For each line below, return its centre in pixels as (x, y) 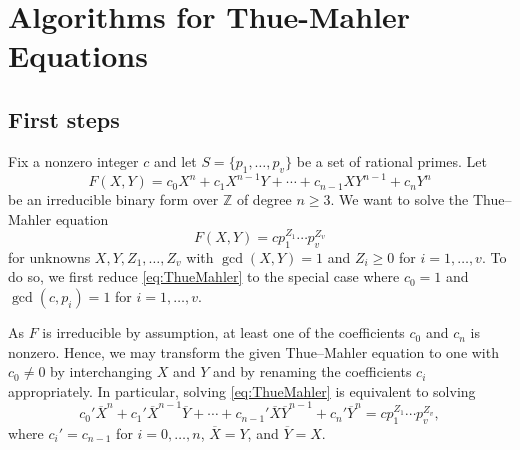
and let (175, 160)
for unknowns (49, 256)
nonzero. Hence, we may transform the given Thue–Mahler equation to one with (253, 351)
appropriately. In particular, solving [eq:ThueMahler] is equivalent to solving (242, 390)
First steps (64, 118)
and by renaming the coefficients (312, 371)
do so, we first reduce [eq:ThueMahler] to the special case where (204, 276)
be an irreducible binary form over (113, 199)
